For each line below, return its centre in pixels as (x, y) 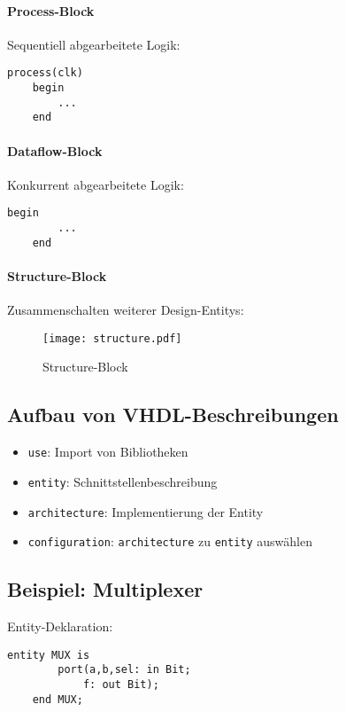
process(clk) (45, 73)
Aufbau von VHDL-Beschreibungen (173, 415)
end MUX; (58, 699)
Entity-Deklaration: (60, 626)
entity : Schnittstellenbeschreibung (123, 481)
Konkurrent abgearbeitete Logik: (96, 184)
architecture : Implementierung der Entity (146, 511)
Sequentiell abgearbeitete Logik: (94, 44)
